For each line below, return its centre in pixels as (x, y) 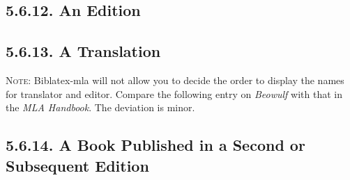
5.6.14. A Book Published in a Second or (155, 145)
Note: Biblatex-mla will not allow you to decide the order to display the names (175, 80)
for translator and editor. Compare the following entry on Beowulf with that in (174, 93)
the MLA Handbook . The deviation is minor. (100, 107)
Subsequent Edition (77, 165)
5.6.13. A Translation (83, 51)
